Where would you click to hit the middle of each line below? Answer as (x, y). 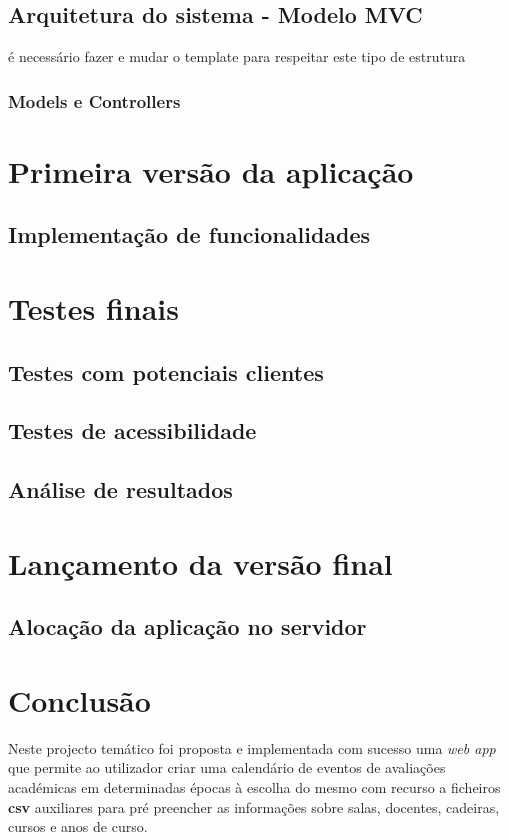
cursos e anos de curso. (78, 826)
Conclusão (79, 699)
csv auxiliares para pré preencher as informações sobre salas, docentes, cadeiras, (254, 806)
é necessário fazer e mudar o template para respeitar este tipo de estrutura (237, 56)
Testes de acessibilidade (132, 430)
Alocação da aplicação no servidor (187, 626)
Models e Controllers (94, 100)
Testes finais (93, 307)
